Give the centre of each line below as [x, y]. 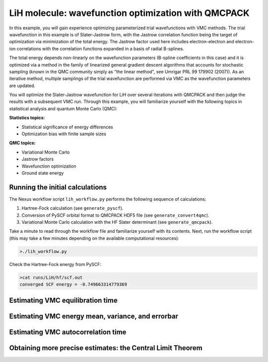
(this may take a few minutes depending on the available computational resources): [94, 238]
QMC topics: [22, 143]
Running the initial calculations [58, 187]
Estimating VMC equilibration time [63, 300]
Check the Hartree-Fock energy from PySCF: [55, 264]
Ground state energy [43, 173]
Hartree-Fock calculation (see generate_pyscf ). [72, 208]
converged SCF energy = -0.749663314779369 [73, 284]
